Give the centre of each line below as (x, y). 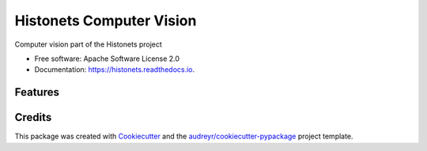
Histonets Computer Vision (106, 21)
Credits (33, 117)
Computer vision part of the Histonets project (88, 44)
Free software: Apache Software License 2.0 (107, 59)
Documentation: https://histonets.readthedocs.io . (115, 70)
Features (37, 92)
